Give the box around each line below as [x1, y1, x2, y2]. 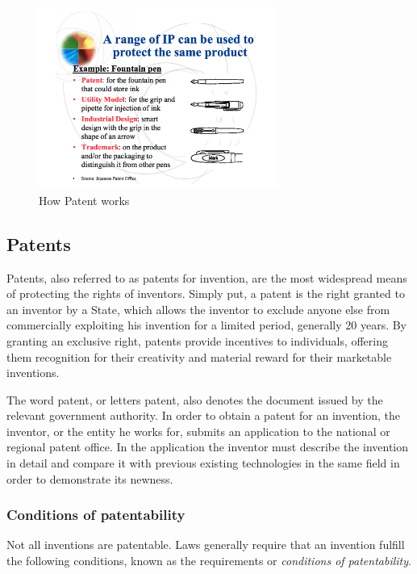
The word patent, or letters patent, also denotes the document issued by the [6, 391, 383, 408]
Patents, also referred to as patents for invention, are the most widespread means [6, 269, 407, 286]
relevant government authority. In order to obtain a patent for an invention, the [6, 407, 400, 424]
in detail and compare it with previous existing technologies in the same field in [6, 455, 400, 471]
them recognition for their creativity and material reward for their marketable [6, 348, 392, 365]
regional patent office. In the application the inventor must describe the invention [6, 438, 409, 455]
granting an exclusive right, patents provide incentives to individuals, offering [6, 332, 389, 349]
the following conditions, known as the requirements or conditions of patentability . [6, 552, 411, 569]
